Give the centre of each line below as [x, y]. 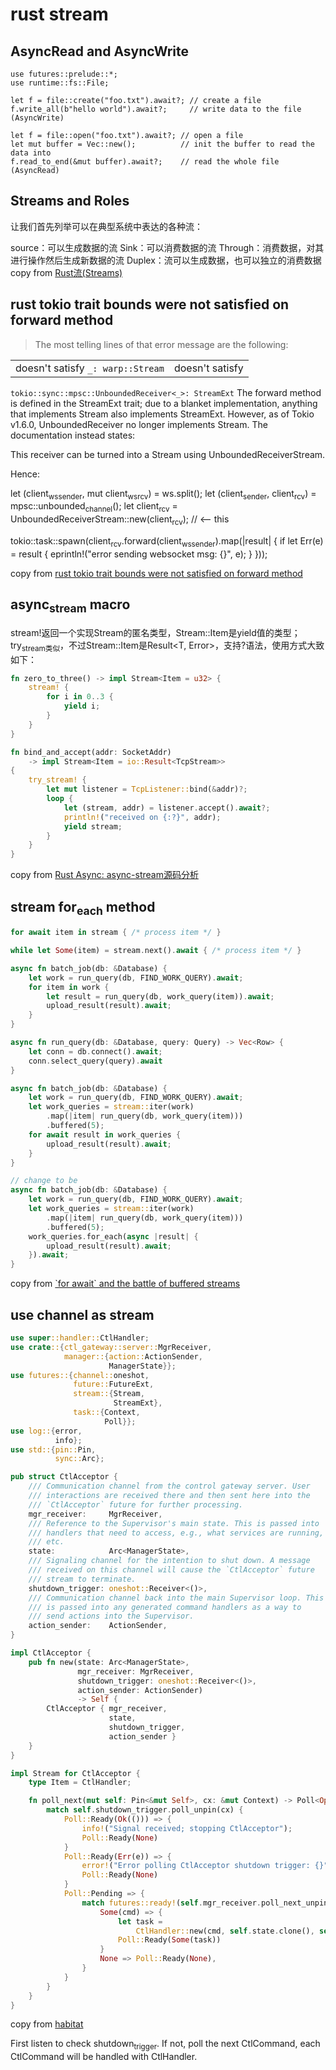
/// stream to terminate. [82, 1579]
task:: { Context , [107, 1413]
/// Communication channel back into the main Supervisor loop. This [176, 1598]
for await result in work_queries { [105, 1134]
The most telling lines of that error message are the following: [161, 344]
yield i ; [82, 706]
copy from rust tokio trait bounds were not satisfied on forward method [156, 573]
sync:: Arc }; [79, 1459]
